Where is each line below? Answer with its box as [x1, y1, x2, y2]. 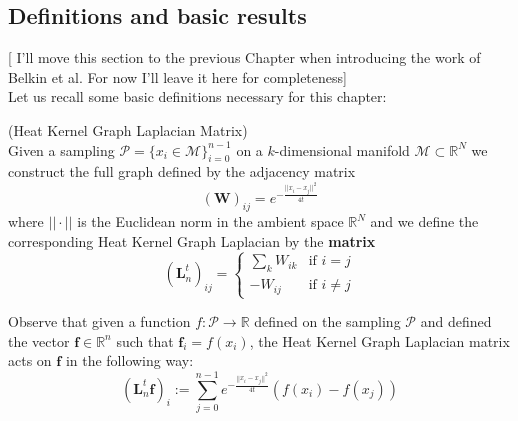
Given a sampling [8, 139, 115, 160]
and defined [420, 311, 492, 332]
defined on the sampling [254, 311, 401, 332]
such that [116, 330, 174, 351]
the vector [8, 330, 70, 351]
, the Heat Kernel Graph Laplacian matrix [249, 330, 510, 351]
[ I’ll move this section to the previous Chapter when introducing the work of [8, 47, 481, 68]
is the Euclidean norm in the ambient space [77, 211, 344, 232]
